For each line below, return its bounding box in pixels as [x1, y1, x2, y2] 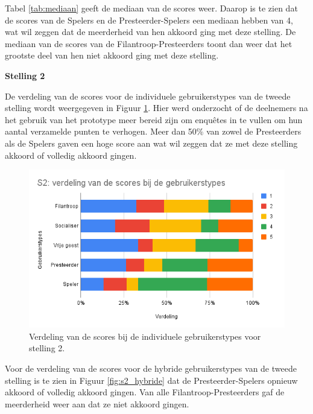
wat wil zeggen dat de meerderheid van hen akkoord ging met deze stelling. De [5, 25, 296, 38]
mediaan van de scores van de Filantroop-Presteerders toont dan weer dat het [5, 37, 292, 49]
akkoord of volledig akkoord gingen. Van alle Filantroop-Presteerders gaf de [5, 386, 285, 398]
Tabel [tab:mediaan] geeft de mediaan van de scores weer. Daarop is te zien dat [5, 2, 298, 14]
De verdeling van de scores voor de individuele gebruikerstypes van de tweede [5, 89, 291, 102]
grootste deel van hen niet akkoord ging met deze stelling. [5, 49, 219, 62]
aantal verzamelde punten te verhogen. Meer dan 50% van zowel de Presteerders [5, 125, 302, 138]
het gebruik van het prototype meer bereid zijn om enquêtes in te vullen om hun [5, 113, 303, 126]
